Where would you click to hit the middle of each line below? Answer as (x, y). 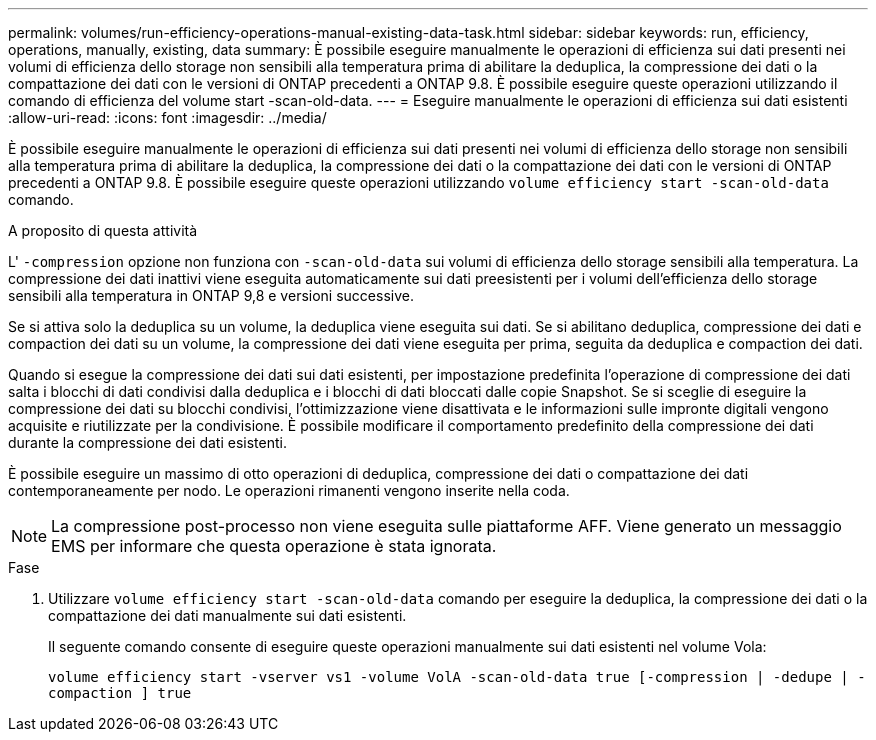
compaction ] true (120, 693)
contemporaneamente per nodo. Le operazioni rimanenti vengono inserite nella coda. (289, 490)
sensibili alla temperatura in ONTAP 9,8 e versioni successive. (211, 295)
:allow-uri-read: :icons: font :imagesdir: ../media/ (167, 117)
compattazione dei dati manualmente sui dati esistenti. (227, 615)
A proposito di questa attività (103, 230)
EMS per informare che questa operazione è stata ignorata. (274, 546)
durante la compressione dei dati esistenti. (147, 442)
